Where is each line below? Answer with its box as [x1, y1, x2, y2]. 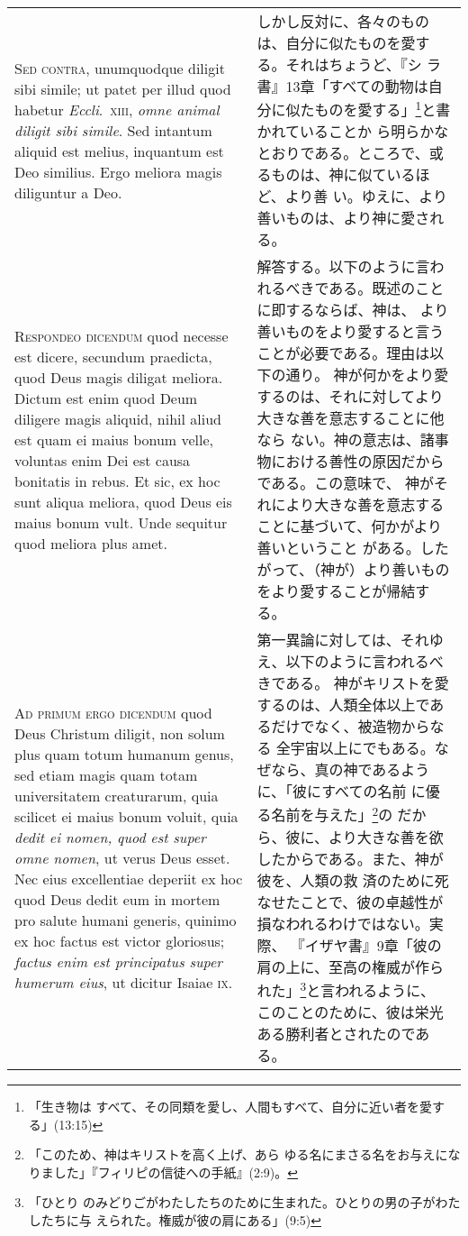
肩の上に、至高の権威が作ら [256, 956, 445, 977]
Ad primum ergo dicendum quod [14, 701, 212, 723]
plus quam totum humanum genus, [14, 743, 234, 764]
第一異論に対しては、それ [256, 629, 429, 651]
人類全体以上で [328, 694, 430, 716]
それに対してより [328, 386, 444, 407]
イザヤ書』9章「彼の [304, 934, 442, 956]
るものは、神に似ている [256, 164, 416, 186]
